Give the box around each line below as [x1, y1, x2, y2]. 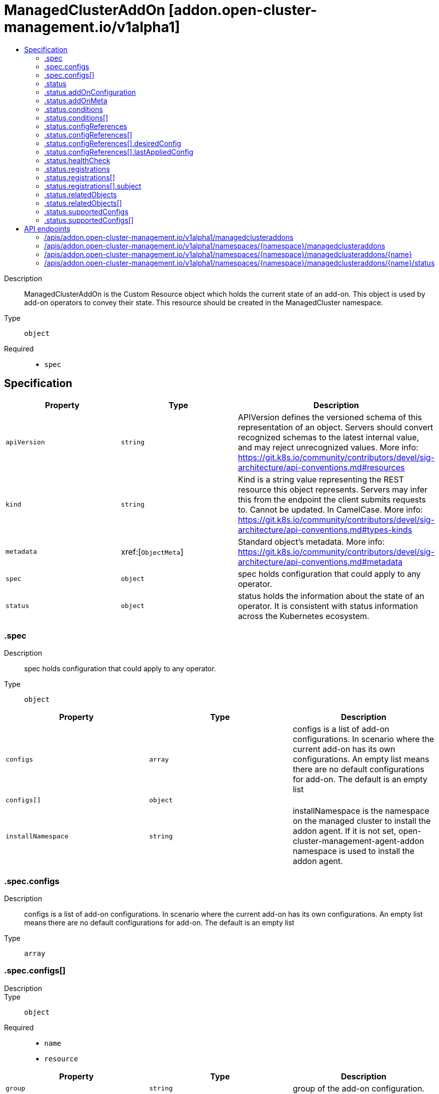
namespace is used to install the [292, 846, 414, 857]
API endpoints [24, 224, 70, 233]
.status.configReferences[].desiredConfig [44, 139, 181, 148]
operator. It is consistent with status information [238, 600, 418, 611]
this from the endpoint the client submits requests [238, 494, 426, 505]
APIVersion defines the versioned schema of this [238, 412, 422, 422]
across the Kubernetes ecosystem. [238, 611, 370, 621]
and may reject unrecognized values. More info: [238, 442, 418, 452]
